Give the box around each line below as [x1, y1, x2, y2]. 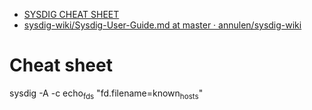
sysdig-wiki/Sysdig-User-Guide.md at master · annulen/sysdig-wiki [23, 19, 302, 31]
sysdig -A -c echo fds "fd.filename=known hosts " [9, 87, 204, 101]
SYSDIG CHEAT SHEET [23, 9, 120, 20]
